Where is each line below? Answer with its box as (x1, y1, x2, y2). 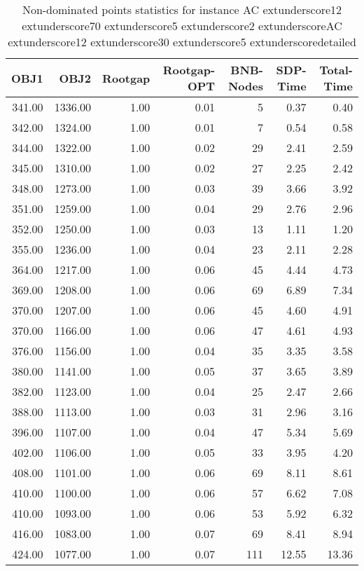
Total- (319, 62, 353, 78)
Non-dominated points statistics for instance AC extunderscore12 (22, 1, 342, 18)
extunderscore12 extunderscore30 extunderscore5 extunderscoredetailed (8, 34, 356, 50)
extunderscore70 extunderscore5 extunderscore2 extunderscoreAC (22, 18, 342, 34)
